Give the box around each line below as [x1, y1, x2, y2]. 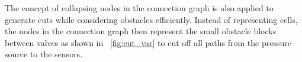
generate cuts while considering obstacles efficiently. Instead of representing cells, [5, 13, 298, 25]
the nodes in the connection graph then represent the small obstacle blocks [5, 25, 277, 37]
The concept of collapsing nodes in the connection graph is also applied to [5, 2, 274, 14]
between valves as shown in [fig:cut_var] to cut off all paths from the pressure [5, 36, 291, 48]
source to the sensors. [5, 48, 83, 60]
